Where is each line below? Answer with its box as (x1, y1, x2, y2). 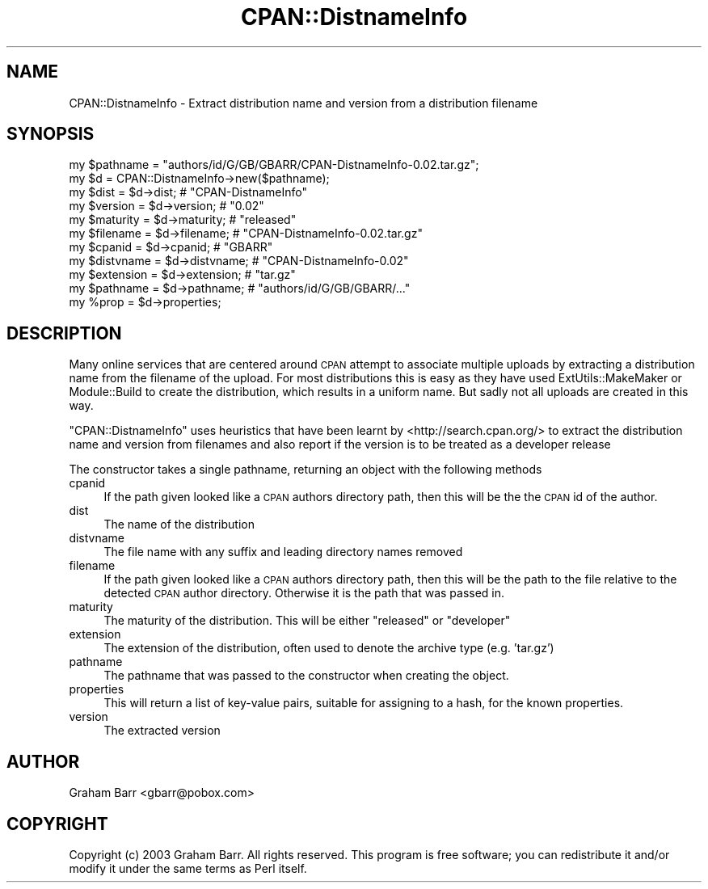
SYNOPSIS (6, 124, 95, 145)
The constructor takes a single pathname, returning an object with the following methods (69, 462, 542, 477)
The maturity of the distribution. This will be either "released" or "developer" (103, 613, 511, 628)
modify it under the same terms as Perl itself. (69, 861, 307, 875)
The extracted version (103, 723, 221, 738)
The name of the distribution (103, 517, 255, 532)
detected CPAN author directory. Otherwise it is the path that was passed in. (103, 586, 505, 600)
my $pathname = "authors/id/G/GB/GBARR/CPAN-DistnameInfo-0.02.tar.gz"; (69, 158, 479, 172)
